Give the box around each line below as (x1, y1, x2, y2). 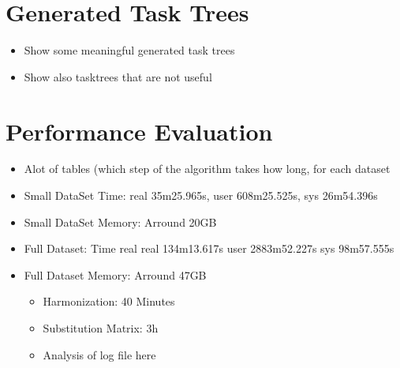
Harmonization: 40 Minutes (43, 293, 175, 310)
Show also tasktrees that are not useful (24, 68, 212, 84)
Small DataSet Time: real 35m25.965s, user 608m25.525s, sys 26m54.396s (24, 187, 378, 204)
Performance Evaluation (6, 115, 273, 147)
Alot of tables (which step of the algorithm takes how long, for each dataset (24, 160, 391, 177)
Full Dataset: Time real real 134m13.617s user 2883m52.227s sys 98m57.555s (24, 240, 394, 257)
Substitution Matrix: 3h (43, 320, 159, 336)
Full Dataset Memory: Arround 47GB (24, 266, 207, 283)
